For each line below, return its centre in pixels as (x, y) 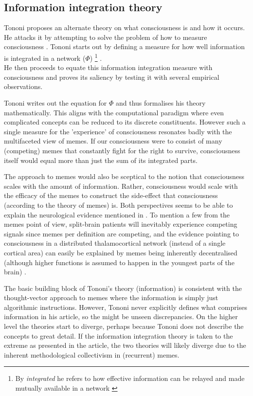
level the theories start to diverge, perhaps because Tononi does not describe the (124, 326)
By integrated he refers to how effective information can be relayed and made (130, 378)
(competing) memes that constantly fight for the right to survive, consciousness (122, 150)
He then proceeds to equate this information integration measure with (108, 67)
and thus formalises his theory (161, 103)
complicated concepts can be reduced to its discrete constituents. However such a (125, 122)
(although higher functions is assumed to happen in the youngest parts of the (119, 262)
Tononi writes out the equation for (55, 103)
